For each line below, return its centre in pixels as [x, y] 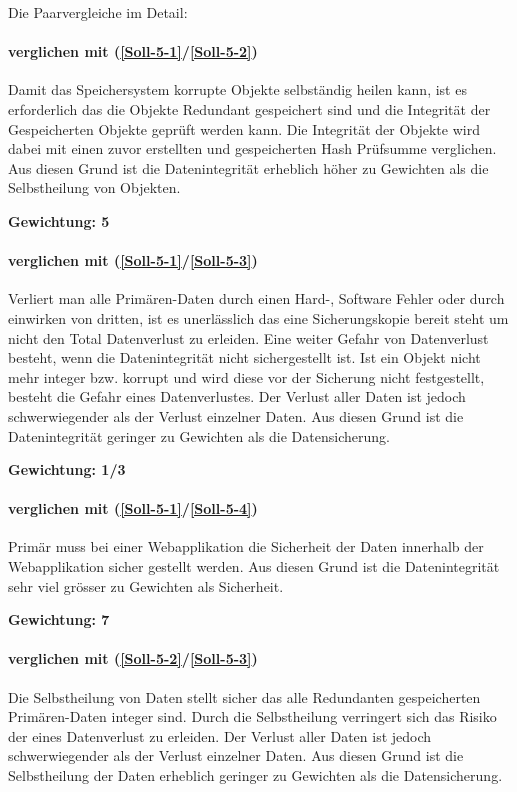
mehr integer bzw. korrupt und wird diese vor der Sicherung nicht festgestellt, [246, 376]
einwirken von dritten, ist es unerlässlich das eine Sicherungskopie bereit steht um [258, 317]
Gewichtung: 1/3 [67, 469]
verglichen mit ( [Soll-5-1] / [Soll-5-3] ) [133, 260]
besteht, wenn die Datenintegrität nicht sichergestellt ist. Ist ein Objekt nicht [244, 357]
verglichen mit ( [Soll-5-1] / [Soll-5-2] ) [133, 51]
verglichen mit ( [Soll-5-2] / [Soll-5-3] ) [133, 658]
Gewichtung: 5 [59, 220]
